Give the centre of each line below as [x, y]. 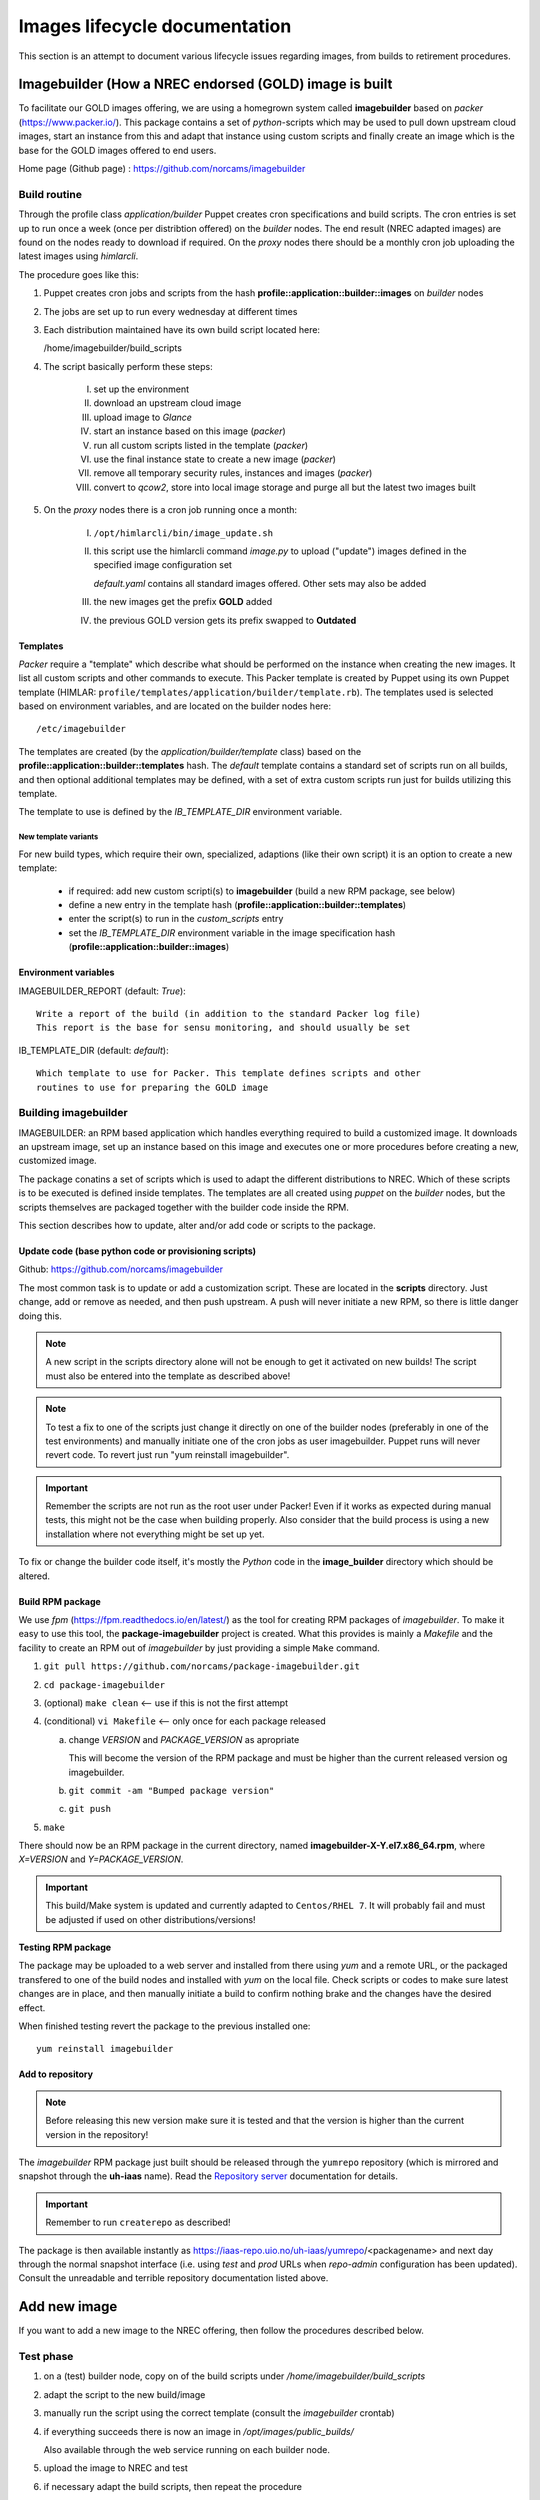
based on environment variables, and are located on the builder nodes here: [175, 706]
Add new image [68, 2306]
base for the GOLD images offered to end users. [117, 150]
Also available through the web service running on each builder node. [186, 2449]
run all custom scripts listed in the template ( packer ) [201, 445]
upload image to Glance [142, 417]
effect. [32, 2007]
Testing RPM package [65, 1947]
